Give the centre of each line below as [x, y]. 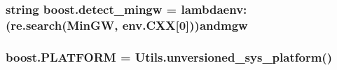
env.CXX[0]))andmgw [185, 25]
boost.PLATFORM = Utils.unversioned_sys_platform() [169, 56]
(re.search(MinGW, [62, 25]
